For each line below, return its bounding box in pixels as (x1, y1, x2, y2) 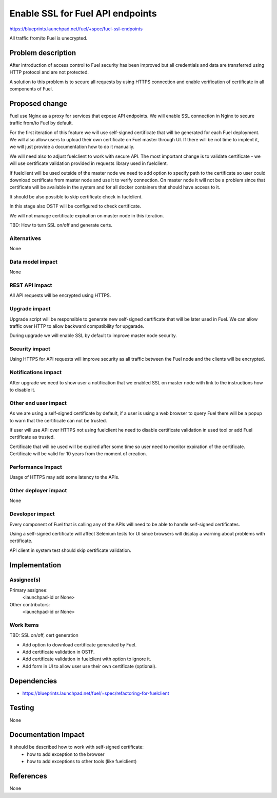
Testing (9, 703, 34, 712)
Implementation (9, 561, 62, 569)
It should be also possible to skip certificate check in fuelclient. (9, 193, 143, 200)
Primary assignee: (9, 587, 48, 593)
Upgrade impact (9, 305, 51, 312)
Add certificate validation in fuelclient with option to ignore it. (22, 656, 151, 662)
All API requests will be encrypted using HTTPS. (9, 292, 111, 299)
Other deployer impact (9, 487, 67, 494)
